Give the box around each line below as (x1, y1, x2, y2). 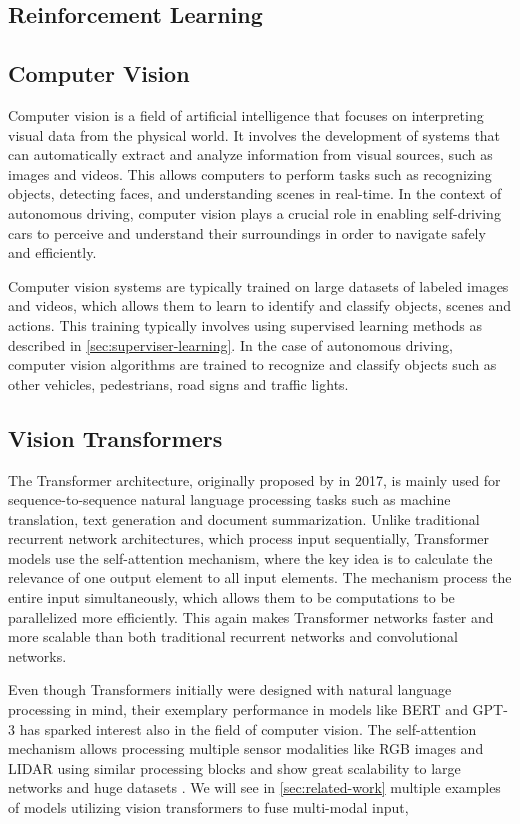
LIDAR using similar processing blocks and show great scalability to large (8, 757, 461, 778)
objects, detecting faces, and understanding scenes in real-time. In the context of (8, 183, 502, 204)
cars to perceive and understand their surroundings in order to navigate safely (8, 222, 486, 243)
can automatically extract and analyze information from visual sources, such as (8, 144, 493, 165)
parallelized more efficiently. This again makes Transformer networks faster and (8, 606, 494, 627)
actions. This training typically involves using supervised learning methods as (8, 314, 483, 335)
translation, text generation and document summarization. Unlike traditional (8, 508, 480, 529)
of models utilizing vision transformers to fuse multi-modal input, (8, 797, 409, 817)
